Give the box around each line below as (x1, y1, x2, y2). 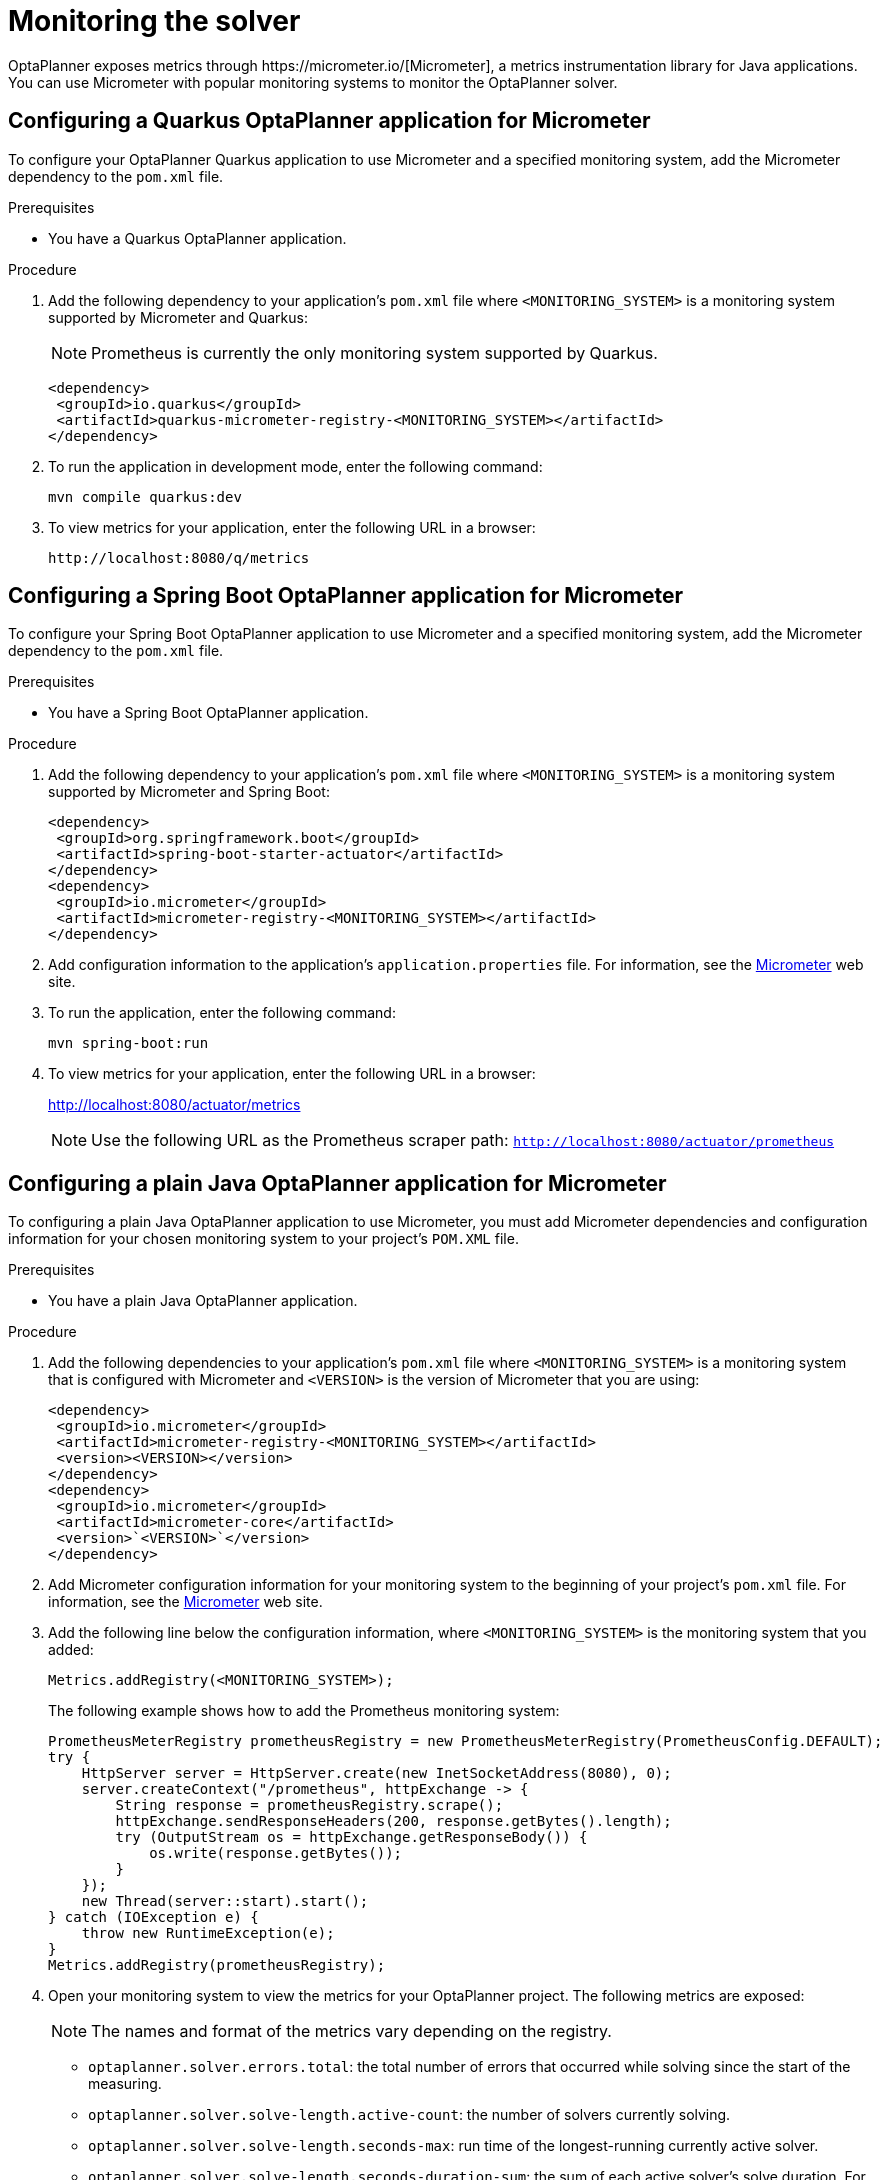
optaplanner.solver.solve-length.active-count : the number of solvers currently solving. (88, 2106, 731, 2124)
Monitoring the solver (8, 4, 301, 38)
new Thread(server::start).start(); (81, 1893, 369, 1910)
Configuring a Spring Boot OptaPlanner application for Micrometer (8, 583, 684, 609)
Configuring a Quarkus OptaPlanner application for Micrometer (8, 108, 651, 134)
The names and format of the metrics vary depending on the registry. (91, 2021, 612, 2042)
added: (48, 1641, 94, 1659)
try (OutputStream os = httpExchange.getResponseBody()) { (115, 1829, 588, 1846)
